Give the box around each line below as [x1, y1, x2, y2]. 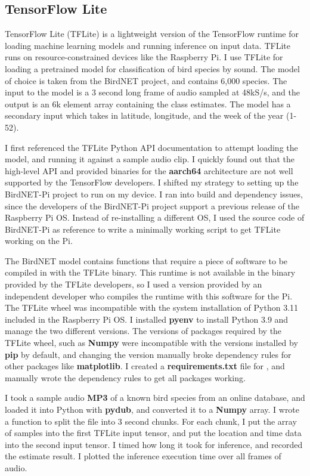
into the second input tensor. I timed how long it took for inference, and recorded [5, 438, 303, 450]
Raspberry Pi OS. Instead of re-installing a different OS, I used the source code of [5, 211, 305, 224]
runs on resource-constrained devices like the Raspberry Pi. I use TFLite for [5, 51, 283, 63]
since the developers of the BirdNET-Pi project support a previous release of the [5, 199, 299, 212]
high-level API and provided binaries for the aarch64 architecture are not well [5, 164, 293, 177]
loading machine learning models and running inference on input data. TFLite [5, 39, 290, 51]
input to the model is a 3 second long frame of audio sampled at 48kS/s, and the [5, 86, 300, 98]
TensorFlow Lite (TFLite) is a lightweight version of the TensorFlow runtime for [5, 27, 299, 40]
